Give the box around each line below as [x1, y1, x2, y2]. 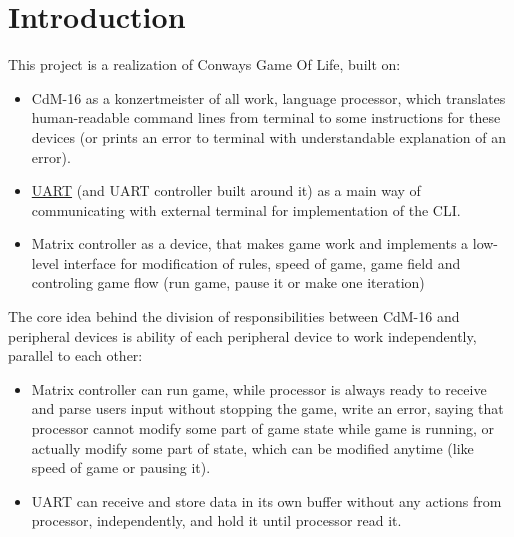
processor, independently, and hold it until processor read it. [31, 510, 402, 531]
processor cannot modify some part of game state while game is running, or [31, 418, 494, 439]
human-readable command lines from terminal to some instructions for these [31, 107, 501, 128]
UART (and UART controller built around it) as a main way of [31, 180, 421, 201]
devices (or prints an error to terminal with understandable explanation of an [31, 126, 507, 147]
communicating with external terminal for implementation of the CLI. [31, 199, 461, 220]
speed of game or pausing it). [31, 457, 211, 478]
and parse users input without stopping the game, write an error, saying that [31, 398, 504, 419]
